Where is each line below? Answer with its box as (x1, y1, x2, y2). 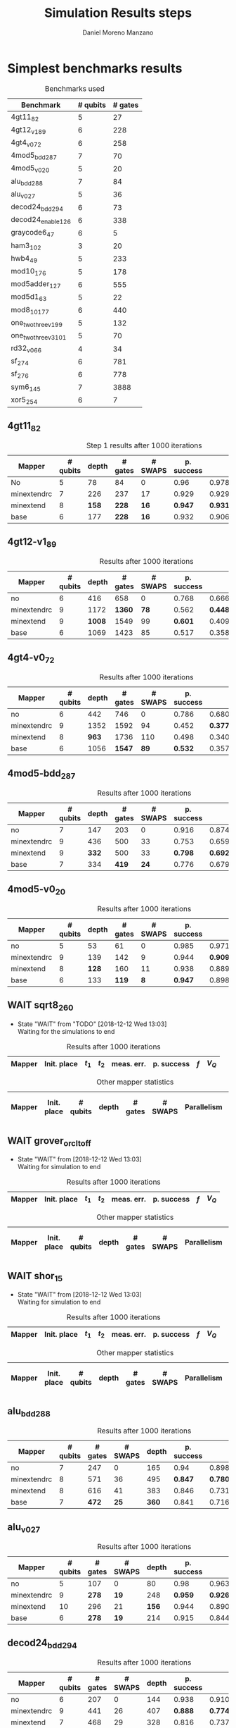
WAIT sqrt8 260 (7, 999, 74, 1013)
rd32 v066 (11, 343, 42, 354)
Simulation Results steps (44, 5, 192, 21)
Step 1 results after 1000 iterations (86, 440, 202, 450)
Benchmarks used (44, 83, 105, 93)
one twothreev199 (11, 317, 63, 328)
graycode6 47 (11, 228, 55, 239)
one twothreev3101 (11, 330, 67, 342)
